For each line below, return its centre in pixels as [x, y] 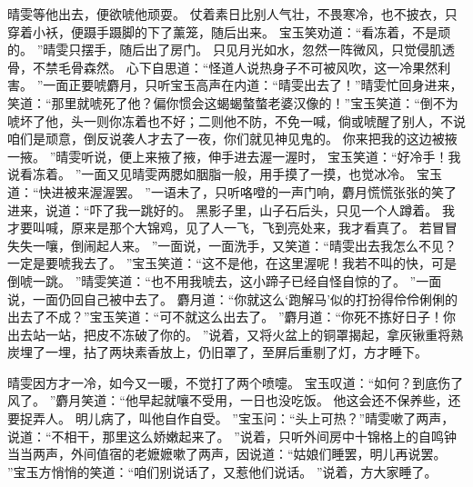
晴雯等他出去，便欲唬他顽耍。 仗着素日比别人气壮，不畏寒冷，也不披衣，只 [232, 14]
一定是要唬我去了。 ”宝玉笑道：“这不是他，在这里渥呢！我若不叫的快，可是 [232, 263]
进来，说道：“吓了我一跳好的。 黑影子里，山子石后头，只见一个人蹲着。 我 [231, 209]
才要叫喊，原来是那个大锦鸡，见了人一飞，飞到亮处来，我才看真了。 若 [220, 228]
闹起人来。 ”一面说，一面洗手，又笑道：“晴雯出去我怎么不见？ [270, 245]
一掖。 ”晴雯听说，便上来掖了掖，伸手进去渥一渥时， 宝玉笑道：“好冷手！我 [234, 156]
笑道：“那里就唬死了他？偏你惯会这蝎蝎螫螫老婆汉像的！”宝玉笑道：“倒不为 [233, 102]
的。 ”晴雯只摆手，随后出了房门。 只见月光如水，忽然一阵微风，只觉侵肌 [225, 50]
